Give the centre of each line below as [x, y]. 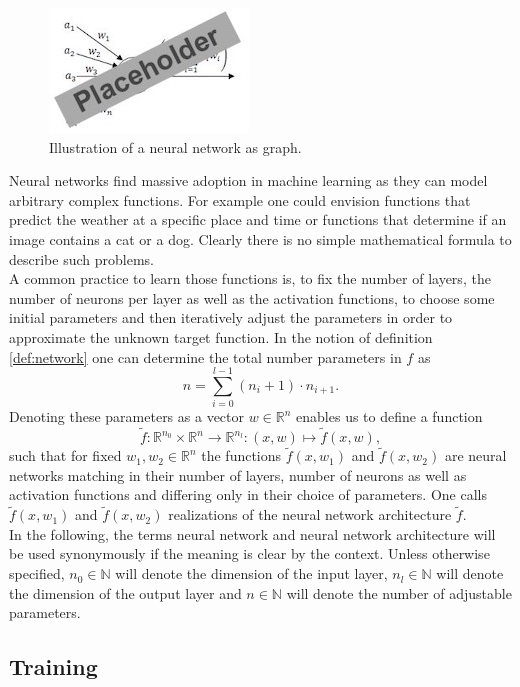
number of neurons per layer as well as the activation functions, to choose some [252, 297]
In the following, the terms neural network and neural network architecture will [252, 533]
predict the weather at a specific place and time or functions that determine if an [258, 219]
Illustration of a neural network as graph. [175, 146]
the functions [241, 455]
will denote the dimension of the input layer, [251, 573]
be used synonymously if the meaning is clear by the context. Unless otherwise [249, 553]
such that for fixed [65, 455]
